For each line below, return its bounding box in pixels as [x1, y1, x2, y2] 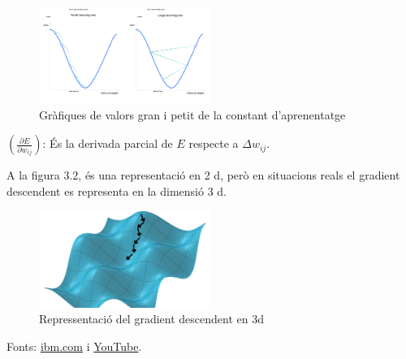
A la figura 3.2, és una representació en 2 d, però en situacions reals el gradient [6, 167, 400, 184]
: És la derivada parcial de [42, 135, 173, 152]
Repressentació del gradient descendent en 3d [39, 310, 264, 327]
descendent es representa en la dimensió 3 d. [6, 182, 227, 199]
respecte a [188, 135, 239, 152]
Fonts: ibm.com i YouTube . [6, 337, 142, 354]
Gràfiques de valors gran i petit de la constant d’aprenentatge [39, 106, 346, 123]
